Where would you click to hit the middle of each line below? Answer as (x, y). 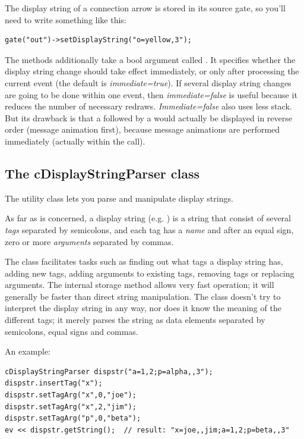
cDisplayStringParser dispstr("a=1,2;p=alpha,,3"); (109, 371)
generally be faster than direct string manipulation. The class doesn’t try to (143, 296)
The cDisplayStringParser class (102, 173)
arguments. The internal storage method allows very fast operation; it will (140, 285)
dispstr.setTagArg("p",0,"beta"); (73, 418)
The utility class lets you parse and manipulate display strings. (119, 198)
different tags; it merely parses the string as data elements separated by (135, 320)
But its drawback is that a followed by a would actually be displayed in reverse (148, 117)
